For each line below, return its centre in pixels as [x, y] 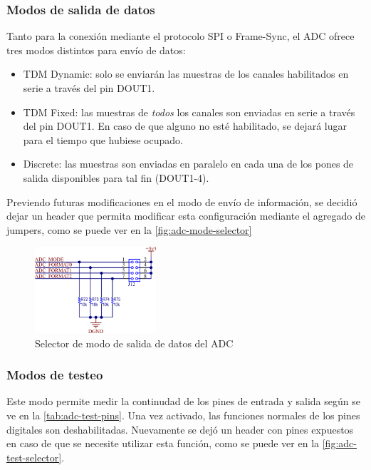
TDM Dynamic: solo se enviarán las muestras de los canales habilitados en [186, 74]
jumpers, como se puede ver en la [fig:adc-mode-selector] [129, 229]
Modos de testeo [55, 375]
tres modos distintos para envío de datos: [96, 50]
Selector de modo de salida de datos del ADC [134, 343]
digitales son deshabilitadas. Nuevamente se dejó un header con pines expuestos [180, 429]
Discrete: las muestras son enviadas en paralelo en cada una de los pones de [188, 164]
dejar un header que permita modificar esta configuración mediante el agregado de [186, 216]
